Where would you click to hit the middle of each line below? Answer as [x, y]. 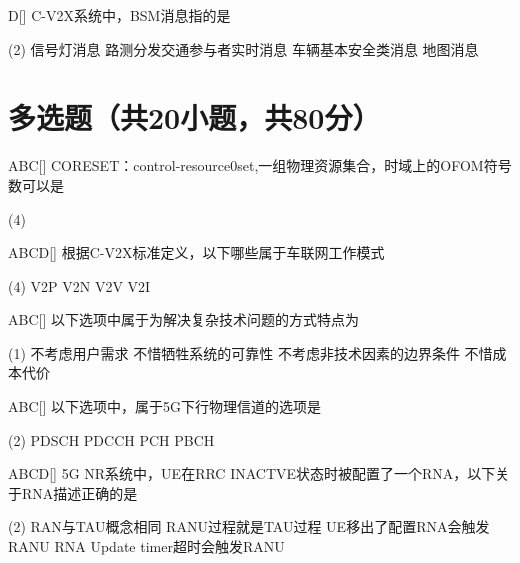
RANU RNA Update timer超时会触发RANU [146, 546]
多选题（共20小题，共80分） [194, 117]
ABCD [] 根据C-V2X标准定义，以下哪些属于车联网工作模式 [196, 252]
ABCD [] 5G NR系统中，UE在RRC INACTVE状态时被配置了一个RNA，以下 [252, 473]
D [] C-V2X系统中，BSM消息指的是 [119, 15]
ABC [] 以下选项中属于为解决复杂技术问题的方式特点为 [183, 319]
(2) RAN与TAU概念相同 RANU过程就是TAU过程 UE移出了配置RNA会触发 [249, 526]
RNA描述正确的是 [79, 492]
